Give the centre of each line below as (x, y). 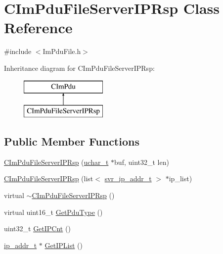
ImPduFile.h (62, 51)
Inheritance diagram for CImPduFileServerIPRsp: (79, 68)
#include (18, 51)
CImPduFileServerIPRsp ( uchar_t (56, 162)
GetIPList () (64, 245)
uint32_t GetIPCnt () (37, 229)
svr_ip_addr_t (128, 178)
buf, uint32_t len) (142, 162)
